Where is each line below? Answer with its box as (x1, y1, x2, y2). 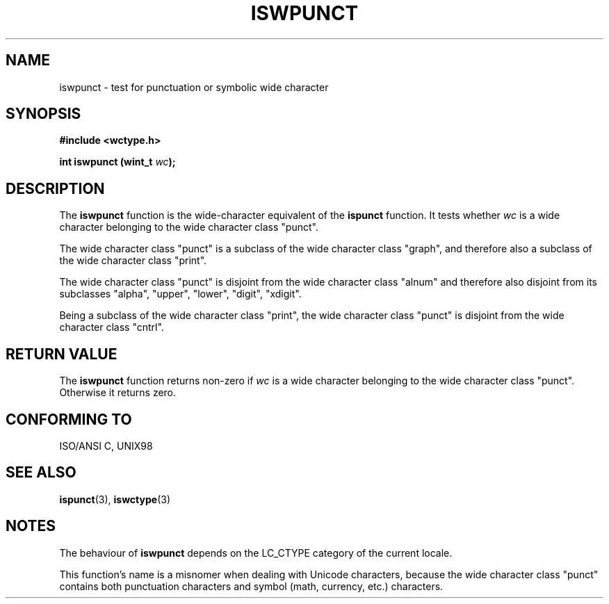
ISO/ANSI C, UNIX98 (59, 439, 153, 452)
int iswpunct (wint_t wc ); (59, 156, 176, 168)
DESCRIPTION (6, 179, 105, 197)
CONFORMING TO (6, 410, 132, 428)
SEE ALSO (6, 464, 76, 482)
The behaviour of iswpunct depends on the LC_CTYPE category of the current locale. (59, 546, 453, 559)
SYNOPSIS (6, 105, 81, 123)
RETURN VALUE (6, 345, 117, 363)
